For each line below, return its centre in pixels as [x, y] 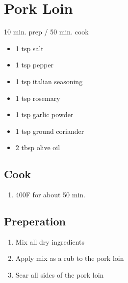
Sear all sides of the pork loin [60, 275]
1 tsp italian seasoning [49, 81]
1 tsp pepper [34, 65]
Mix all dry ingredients [50, 241]
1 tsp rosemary [38, 98]
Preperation [35, 221]
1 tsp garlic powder [44, 114]
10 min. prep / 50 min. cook [46, 32]
